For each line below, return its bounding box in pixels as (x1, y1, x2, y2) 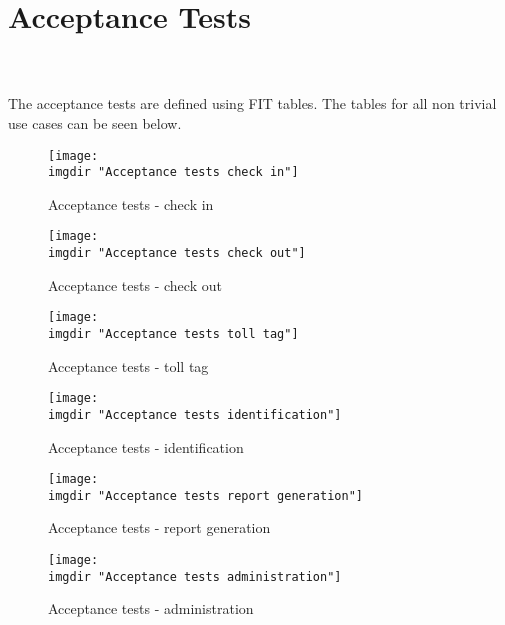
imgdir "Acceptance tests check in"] (48, 165, 299, 180)
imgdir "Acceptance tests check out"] (48, 246, 306, 261)
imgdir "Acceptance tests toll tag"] (48, 326, 299, 341)
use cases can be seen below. (8, 112, 182, 133)
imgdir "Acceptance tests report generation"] (48, 488, 363, 503)
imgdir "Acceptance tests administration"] (48, 569, 342, 584)
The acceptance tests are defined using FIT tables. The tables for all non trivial (8, 93, 497, 114)
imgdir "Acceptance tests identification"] (48, 407, 342, 422)
